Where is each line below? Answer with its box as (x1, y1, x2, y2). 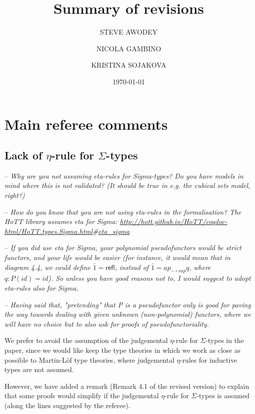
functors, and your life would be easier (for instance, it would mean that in (4, 252, 231, 263)
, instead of (114, 262, 149, 272)
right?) (4, 190, 25, 200)
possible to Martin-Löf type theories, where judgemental (4, 354, 175, 365)
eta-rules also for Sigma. (4, 283, 78, 293)
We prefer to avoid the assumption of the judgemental (4, 335, 168, 345)
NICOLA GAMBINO (96, 43, 161, 53)
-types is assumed (196, 390, 250, 401)
